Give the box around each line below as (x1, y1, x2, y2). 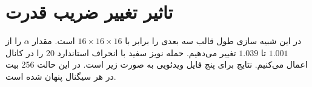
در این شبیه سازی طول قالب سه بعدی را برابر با (125, 34, 302, 47)
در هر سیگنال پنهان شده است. (5, 69, 116, 82)
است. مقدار (32, 34, 75, 47)
